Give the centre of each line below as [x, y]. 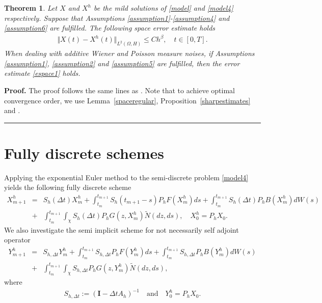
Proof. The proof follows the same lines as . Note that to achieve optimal [119, 90]
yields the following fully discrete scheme [68, 187]
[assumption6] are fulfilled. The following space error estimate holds [110, 28]
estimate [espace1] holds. [42, 73]
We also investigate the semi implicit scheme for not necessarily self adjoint [122, 229]
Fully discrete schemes [84, 153]
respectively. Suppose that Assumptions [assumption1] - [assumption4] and [117, 18]
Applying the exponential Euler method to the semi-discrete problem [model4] [126, 177]
